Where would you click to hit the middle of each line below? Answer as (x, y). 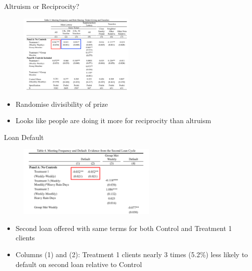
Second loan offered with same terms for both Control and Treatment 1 (124, 228)
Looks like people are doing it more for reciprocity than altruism (113, 120)
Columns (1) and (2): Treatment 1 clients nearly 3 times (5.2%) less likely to (132, 254)
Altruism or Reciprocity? (42, 6)
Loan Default (24, 137)
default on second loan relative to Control (79, 264)
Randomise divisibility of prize (62, 104)
